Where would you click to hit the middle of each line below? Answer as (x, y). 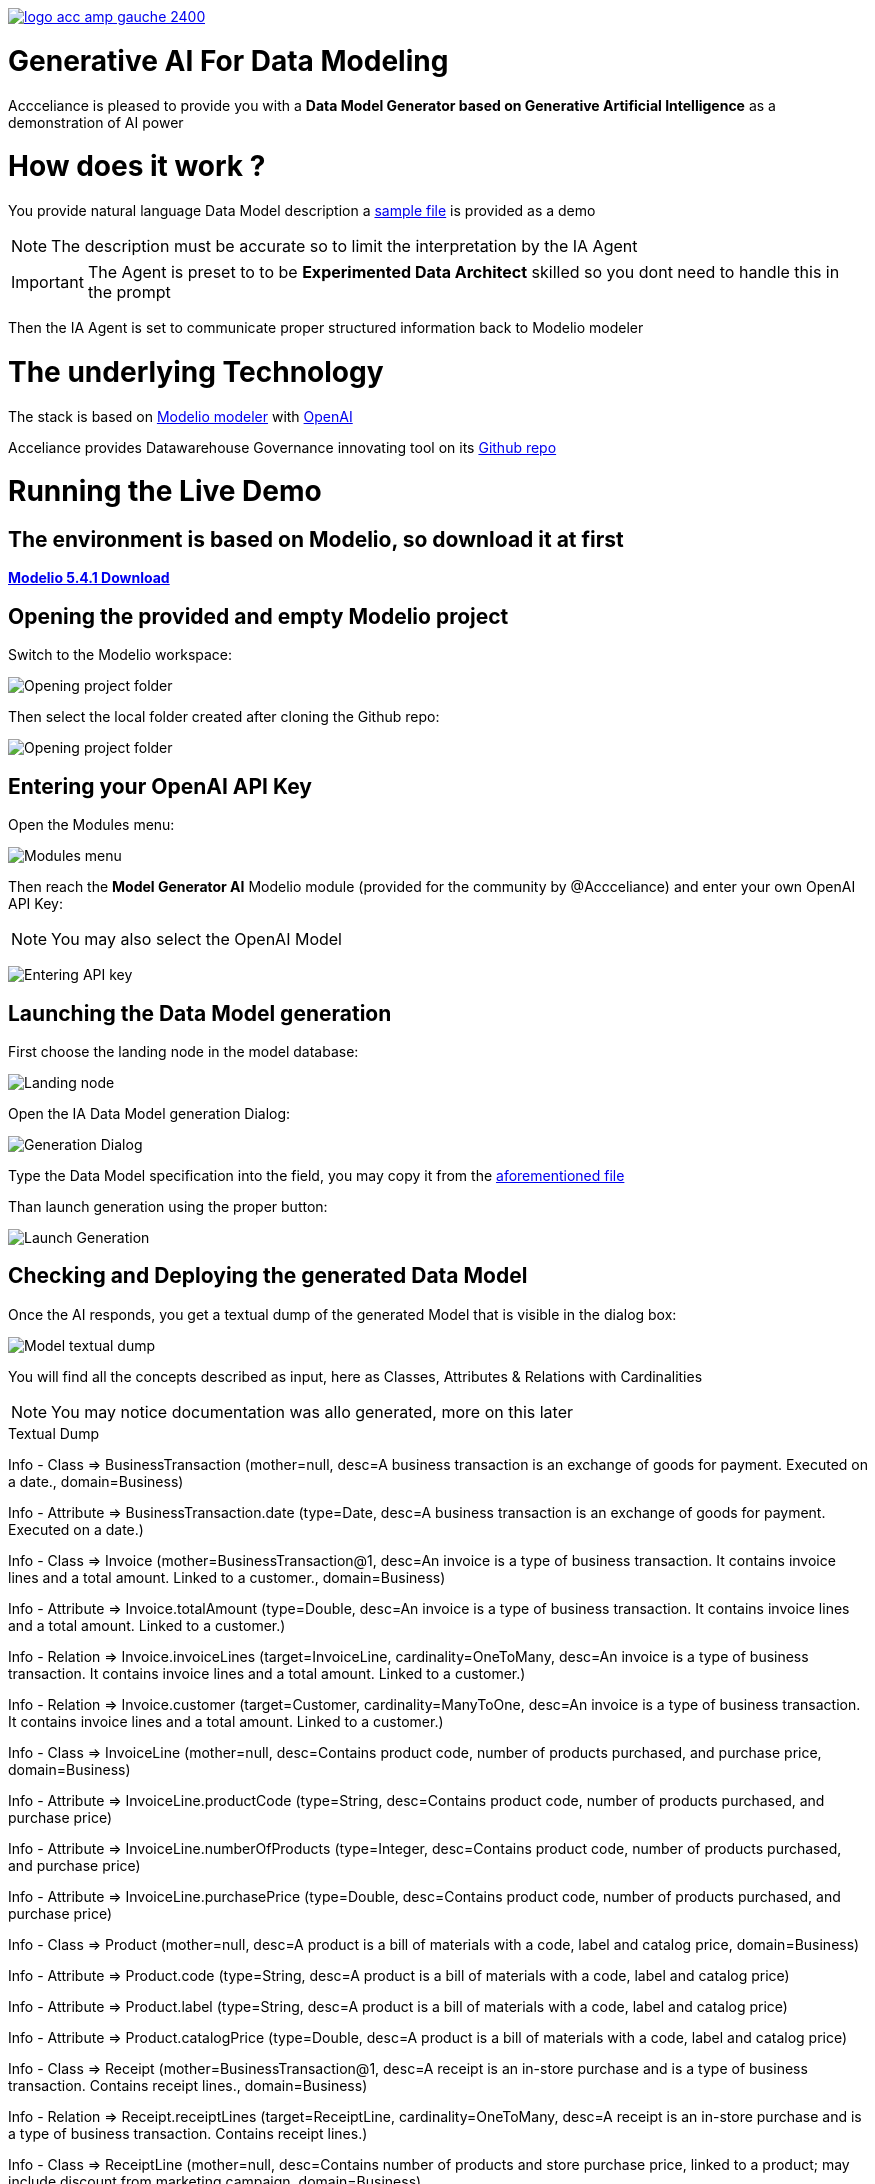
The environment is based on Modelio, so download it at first (316, 539)
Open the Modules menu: (91, 825)
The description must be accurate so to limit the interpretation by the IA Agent (344, 246)
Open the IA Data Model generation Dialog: (149, 1113)
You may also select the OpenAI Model (196, 939)
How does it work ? (137, 166)
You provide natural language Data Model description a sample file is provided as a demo (302, 210)
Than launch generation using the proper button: (168, 1206)
